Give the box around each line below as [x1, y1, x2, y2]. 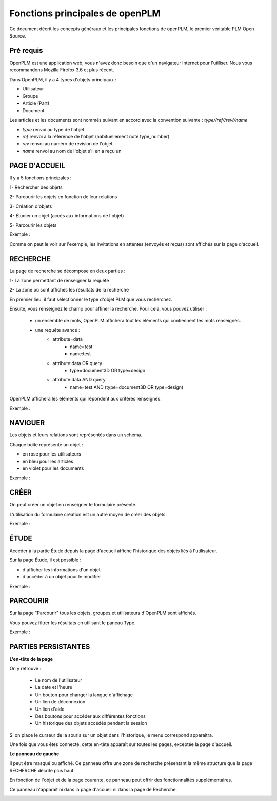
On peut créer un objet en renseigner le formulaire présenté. [9, 502, 137, 508]
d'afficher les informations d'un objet [22, 566, 101, 573]
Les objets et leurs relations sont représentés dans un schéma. [9, 432, 143, 438]
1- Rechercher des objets [9, 184, 63, 190]
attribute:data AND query [52, 377, 106, 383]
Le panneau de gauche [9, 751, 60, 757]
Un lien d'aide [35, 706, 65, 712]
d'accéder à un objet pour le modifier [22, 574, 101, 580]
